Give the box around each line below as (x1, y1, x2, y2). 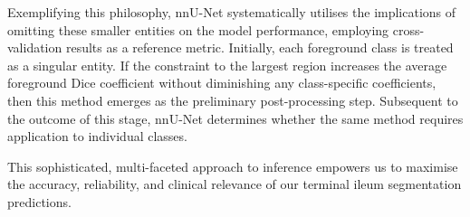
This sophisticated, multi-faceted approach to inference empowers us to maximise (7, 156, 458, 175)
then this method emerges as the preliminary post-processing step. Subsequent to (7, 90, 458, 109)
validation (7, 38, 62, 57)
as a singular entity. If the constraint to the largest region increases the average (7, 55, 447, 74)
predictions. (7, 192, 72, 211)
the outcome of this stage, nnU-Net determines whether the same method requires (7, 108, 464, 127)
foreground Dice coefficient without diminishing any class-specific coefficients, (7, 73, 436, 92)
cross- (392, 20, 425, 39)
